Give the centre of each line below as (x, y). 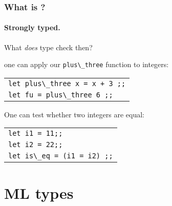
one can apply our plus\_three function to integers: (87, 64)
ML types (39, 192)
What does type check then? (48, 47)
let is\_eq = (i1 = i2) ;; (61, 156)
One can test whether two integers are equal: (74, 114)
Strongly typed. (32, 27)
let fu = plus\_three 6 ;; (61, 95)
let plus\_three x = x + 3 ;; (67, 83)
